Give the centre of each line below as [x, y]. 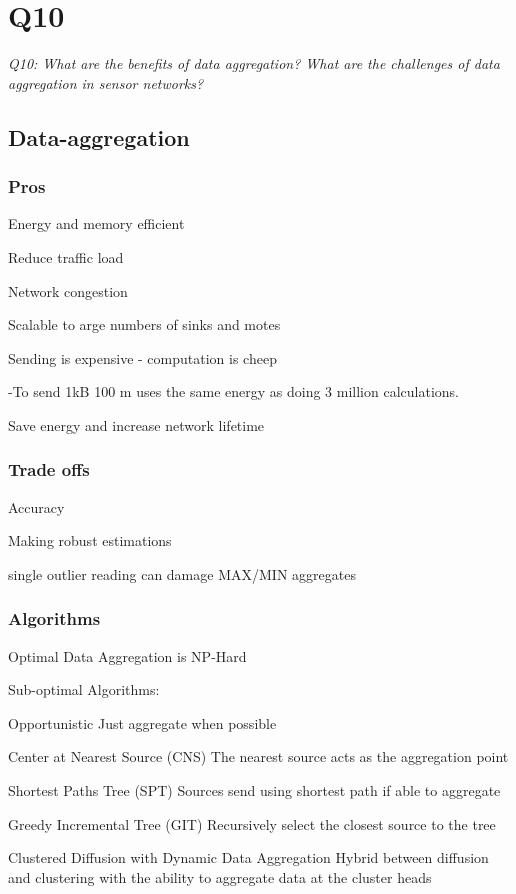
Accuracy [36, 506]
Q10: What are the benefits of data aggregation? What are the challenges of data [254, 63]
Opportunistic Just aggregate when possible [142, 722]
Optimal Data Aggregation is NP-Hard [127, 655]
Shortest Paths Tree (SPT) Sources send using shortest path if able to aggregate [254, 790]
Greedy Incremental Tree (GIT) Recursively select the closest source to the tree [252, 823]
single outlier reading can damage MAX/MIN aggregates [182, 573]
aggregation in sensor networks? [106, 82]
